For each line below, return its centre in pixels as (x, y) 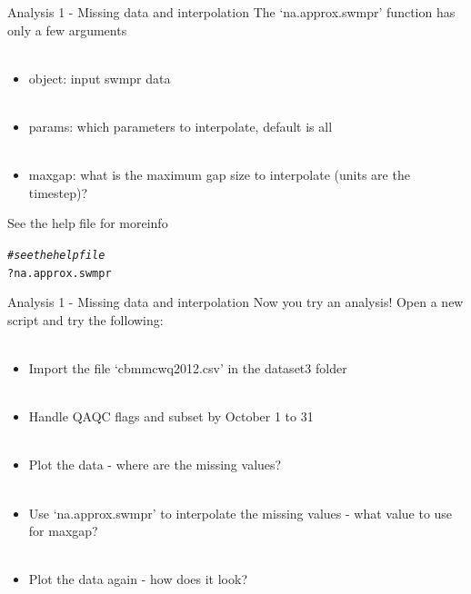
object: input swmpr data (100, 78)
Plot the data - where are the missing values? (155, 465)
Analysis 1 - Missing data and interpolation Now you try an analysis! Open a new (235, 302)
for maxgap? (63, 531)
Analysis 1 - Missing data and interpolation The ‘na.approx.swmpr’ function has (231, 12)
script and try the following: (85, 319)
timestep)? (58, 192)
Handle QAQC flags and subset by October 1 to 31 (171, 416)
